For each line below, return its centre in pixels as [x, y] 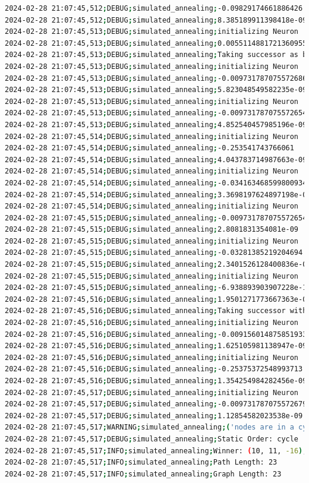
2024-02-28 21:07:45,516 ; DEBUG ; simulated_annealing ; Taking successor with [156, 311]
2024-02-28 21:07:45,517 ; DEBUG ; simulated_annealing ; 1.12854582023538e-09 [154, 416]
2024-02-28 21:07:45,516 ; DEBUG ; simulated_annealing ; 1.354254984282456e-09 [156, 381]
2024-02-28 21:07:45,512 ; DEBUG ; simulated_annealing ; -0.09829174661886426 [154, 8]
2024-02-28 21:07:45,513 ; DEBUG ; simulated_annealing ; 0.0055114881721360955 [156, 43]
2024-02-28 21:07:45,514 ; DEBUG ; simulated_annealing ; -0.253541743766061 [149, 148]
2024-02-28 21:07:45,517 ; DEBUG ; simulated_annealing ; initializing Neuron [152, 392]
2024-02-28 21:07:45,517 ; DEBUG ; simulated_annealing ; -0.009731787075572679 [156, 404]
